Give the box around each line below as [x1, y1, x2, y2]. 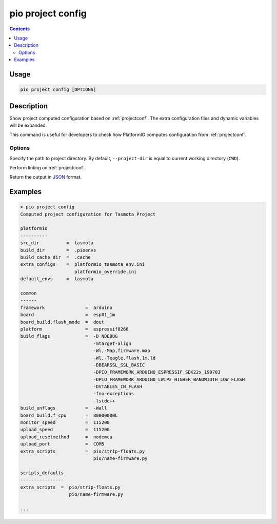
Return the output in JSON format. [9, 174, 82, 180]
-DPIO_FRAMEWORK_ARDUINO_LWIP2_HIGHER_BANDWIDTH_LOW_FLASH [93, 376, 245, 382]
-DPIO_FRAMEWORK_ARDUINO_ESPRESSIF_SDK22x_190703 [93, 370, 221, 375]
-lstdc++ [93, 398, 115, 404]
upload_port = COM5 [20, 441, 105, 447]
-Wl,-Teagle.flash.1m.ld [93, 355, 156, 361]
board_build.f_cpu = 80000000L [20, 412, 118, 418]
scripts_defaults [20, 470, 64, 476]
